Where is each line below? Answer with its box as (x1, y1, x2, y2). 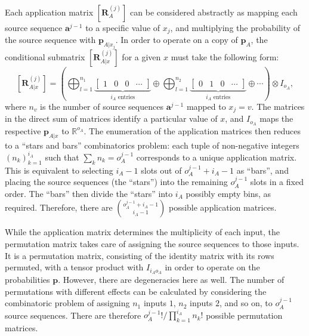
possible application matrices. (168, 201, 277, 214)
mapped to (186, 100, 226, 112)
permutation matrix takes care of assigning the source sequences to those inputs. (5, 238, 299, 250)
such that (45, 150, 79, 163)
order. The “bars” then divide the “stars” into (5, 187, 173, 199)
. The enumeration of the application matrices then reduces (84, 124, 301, 137)
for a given (122, 50, 161, 63)
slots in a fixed (250, 175, 304, 188)
